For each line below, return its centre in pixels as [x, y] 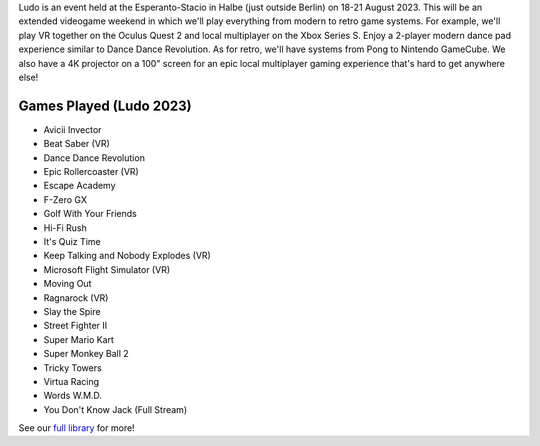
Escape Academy [79, 186]
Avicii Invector [72, 129]
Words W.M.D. [73, 396]
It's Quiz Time [72, 241]
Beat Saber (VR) [76, 144]
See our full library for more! [76, 428]
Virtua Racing [71, 381]
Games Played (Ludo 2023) [105, 105]
